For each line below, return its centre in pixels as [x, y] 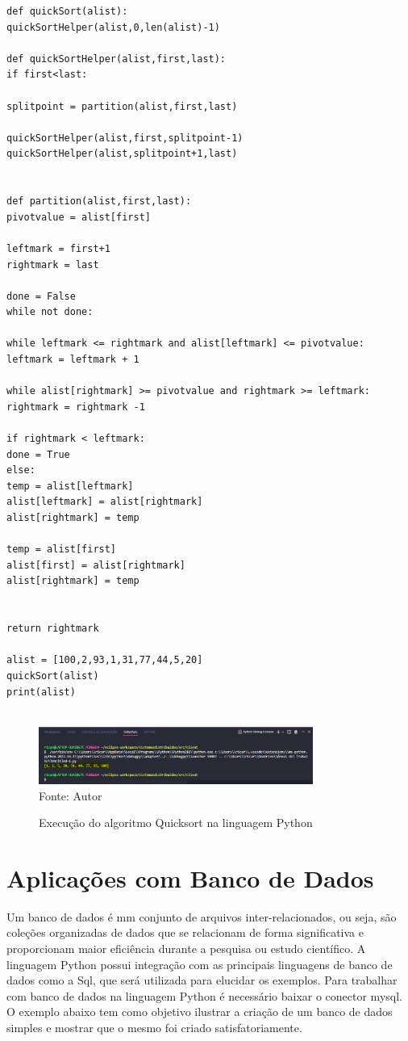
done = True [38, 454]
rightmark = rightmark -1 [76, 407]
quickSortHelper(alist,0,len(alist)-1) [113, 27]
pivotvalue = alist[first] [79, 217]
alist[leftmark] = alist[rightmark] [105, 502]
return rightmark [53, 629]
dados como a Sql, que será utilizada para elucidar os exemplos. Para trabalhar [202, 980]
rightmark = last [53, 264]
